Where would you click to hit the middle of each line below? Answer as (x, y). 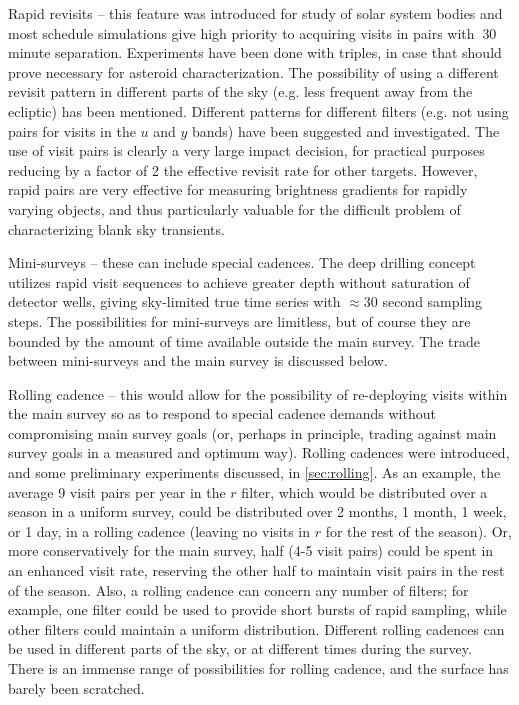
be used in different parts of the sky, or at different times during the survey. (240, 648)
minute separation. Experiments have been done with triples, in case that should (255, 52)
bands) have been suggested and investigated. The (346, 130)
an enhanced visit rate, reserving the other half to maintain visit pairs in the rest (256, 570)
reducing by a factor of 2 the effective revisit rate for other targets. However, (243, 169)
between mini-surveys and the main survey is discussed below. (198, 360)
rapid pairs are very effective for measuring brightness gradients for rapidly (238, 189)
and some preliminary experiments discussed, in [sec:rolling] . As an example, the (254, 472)
